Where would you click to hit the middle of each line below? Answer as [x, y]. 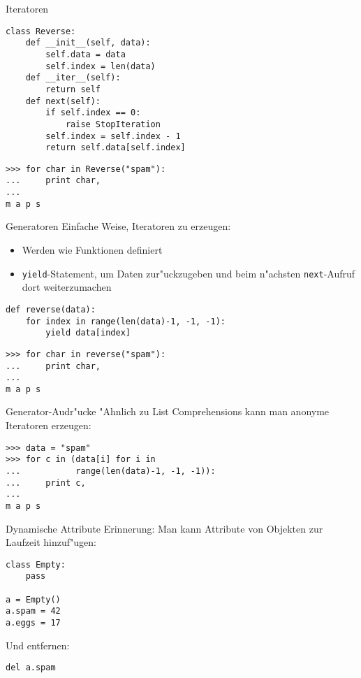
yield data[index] [88, 333]
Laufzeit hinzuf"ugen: [51, 542]
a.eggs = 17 [33, 623]
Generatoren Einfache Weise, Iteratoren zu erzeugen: [118, 226]
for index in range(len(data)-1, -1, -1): [125, 321]
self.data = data [86, 54]
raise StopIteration [113, 124]
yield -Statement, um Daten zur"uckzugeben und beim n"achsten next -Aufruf [189, 273]
